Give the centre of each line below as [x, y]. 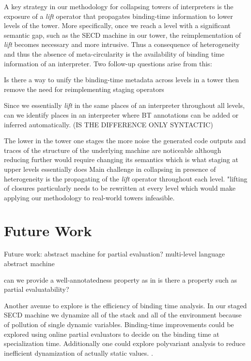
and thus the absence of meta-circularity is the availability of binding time [114, 53]
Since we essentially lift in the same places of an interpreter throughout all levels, [124, 105]
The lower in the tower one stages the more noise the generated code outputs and [125, 141]
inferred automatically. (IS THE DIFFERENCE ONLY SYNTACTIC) [109, 124]
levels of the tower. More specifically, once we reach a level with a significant [117, 25]
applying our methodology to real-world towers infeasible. [89, 197]
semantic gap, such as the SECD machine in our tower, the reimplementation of [123, 35]
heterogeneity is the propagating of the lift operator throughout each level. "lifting [126, 178]
